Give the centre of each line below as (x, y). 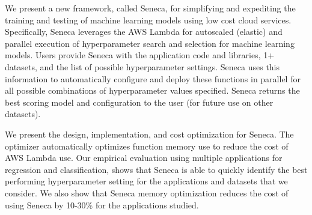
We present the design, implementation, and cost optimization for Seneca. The (149, 134)
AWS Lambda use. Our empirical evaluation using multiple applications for (144, 158)
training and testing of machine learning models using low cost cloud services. (148, 20)
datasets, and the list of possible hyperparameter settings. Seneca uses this (142, 66)
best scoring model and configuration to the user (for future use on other (139, 102)
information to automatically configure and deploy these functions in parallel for (153, 78)
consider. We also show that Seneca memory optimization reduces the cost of (147, 192)
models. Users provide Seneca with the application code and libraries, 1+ (140, 55)
